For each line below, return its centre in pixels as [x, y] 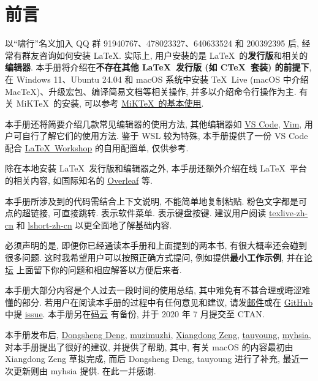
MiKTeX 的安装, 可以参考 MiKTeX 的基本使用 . [110, 103]
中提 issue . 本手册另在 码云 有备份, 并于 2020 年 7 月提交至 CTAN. [135, 314]
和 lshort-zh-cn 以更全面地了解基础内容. [94, 224]
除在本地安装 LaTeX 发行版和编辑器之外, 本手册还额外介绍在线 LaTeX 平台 [156, 168]
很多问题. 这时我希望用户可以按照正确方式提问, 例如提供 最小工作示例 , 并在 [154, 258]
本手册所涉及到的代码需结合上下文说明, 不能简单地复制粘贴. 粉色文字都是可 [156, 201]
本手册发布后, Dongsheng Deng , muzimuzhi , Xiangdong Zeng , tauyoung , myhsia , [158, 334]
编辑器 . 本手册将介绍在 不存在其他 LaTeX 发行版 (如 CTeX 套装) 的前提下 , [158, 67]
